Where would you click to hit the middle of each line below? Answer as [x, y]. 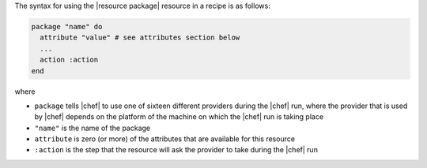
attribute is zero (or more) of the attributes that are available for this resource [165, 139]
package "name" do [67, 26]
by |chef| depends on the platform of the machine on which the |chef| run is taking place [179, 117]
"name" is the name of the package [93, 128]
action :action [69, 60]
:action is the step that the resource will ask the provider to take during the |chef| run [176, 150]
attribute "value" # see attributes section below [140, 38]
